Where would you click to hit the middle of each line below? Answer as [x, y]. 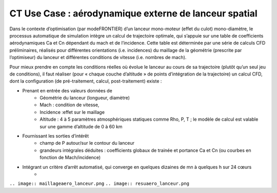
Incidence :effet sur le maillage [72, 112]
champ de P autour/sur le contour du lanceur [87, 143]
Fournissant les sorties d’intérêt [56, 136]
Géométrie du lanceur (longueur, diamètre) [85, 98]
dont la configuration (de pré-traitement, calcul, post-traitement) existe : [86, 81]
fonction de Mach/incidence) [70, 158]
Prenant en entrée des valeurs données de [67, 90]
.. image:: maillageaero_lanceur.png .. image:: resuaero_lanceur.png [100, 184]
